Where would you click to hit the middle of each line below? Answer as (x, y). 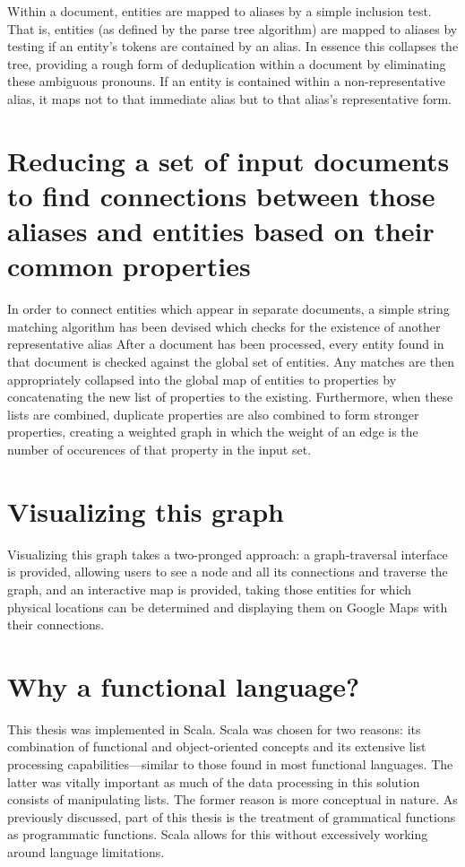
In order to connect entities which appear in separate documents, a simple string (228, 309)
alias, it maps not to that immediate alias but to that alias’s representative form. (230, 98)
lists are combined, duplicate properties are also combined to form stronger (213, 414)
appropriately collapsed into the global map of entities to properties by (202, 379)
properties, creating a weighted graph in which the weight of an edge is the (213, 432)
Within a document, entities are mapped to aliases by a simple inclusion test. (220, 11)
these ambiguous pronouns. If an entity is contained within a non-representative (226, 81)
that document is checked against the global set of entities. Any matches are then (231, 362)
